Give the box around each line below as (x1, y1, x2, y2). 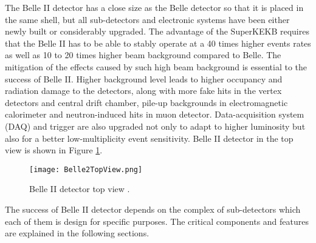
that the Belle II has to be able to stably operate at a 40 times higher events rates (5, 36, 311, 49)
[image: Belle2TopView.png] (29, 165, 143, 174)
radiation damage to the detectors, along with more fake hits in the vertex (5, 84, 282, 97)
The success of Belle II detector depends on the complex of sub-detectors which (5, 202, 301, 215)
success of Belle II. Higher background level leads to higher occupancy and (5, 72, 283, 85)
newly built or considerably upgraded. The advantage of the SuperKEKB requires (5, 25, 309, 38)
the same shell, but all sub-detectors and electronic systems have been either (5, 13, 290, 25)
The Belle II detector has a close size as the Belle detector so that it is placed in (5, 1, 304, 13)
